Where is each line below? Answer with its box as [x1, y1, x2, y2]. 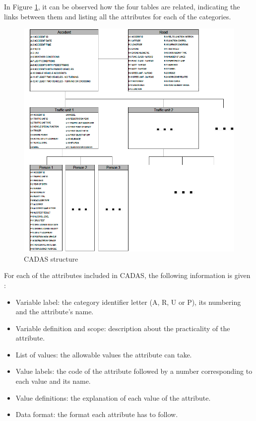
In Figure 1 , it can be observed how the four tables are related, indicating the [4, 1, 240, 11]
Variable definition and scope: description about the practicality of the [15, 323, 230, 333]
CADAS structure [24, 253, 78, 264]
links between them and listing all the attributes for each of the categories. [4, 11, 231, 21]
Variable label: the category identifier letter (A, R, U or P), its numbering [15, 296, 241, 307]
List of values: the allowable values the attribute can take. [15, 349, 192, 359]
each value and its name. [15, 376, 91, 386]
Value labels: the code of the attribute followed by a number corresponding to [15, 366, 253, 376]
